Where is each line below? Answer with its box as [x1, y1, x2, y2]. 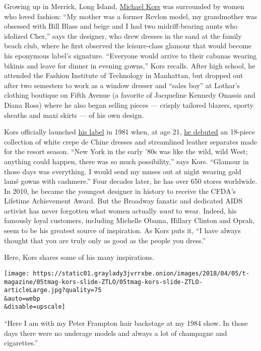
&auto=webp [4, 295, 40, 302]
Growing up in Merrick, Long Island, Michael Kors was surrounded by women [4, 1, 244, 11]
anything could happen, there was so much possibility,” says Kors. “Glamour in [4, 156, 249, 166]
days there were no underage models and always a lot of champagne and [4, 327, 227, 338]
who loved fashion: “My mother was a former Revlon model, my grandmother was [4, 11, 257, 21]
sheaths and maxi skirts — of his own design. [4, 109, 144, 120]
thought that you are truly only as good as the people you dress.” [4, 235, 206, 245]
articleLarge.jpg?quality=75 [4, 287, 102, 294]
